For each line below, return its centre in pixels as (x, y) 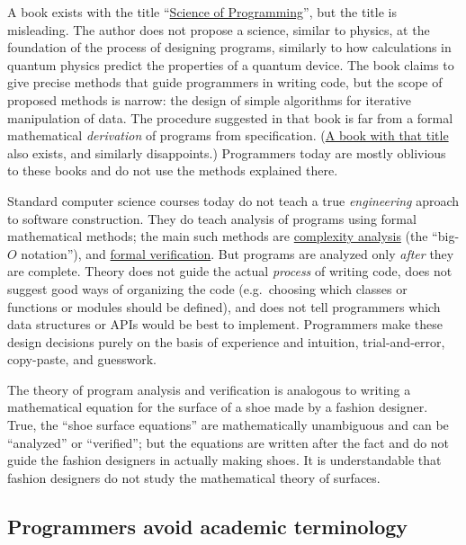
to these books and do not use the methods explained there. (173, 170)
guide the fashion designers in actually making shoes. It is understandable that (224, 460)
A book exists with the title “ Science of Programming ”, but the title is (202, 12)
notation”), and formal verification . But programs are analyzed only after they (237, 253)
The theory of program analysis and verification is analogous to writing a (209, 389)
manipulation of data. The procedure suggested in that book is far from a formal (230, 117)
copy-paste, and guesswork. (82, 359)
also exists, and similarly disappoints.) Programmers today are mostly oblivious (227, 152)
